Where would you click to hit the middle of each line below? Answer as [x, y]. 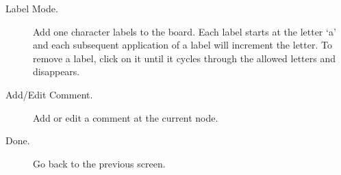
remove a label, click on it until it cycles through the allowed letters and [185, 58]
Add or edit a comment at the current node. [126, 117]
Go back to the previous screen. [99, 163]
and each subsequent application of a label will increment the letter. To [182, 45]
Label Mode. [32, 8]
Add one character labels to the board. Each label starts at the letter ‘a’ [185, 31]
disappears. [56, 71]
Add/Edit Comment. [49, 94]
